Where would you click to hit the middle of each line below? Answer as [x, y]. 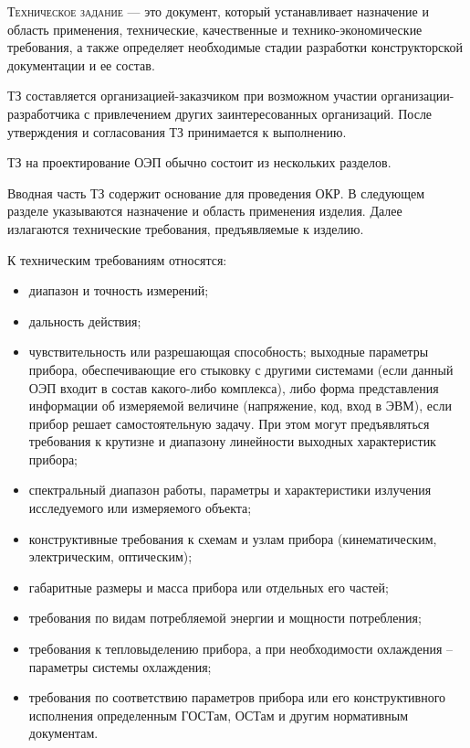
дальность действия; [85, 321]
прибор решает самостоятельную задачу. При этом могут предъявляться [229, 423]
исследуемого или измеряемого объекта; [140, 508]
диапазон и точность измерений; [119, 290]
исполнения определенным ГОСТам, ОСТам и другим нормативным [219, 715]
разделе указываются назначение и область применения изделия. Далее [205, 211]
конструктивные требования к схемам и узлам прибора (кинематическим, [233, 538]
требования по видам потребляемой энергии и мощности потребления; [225, 618]
